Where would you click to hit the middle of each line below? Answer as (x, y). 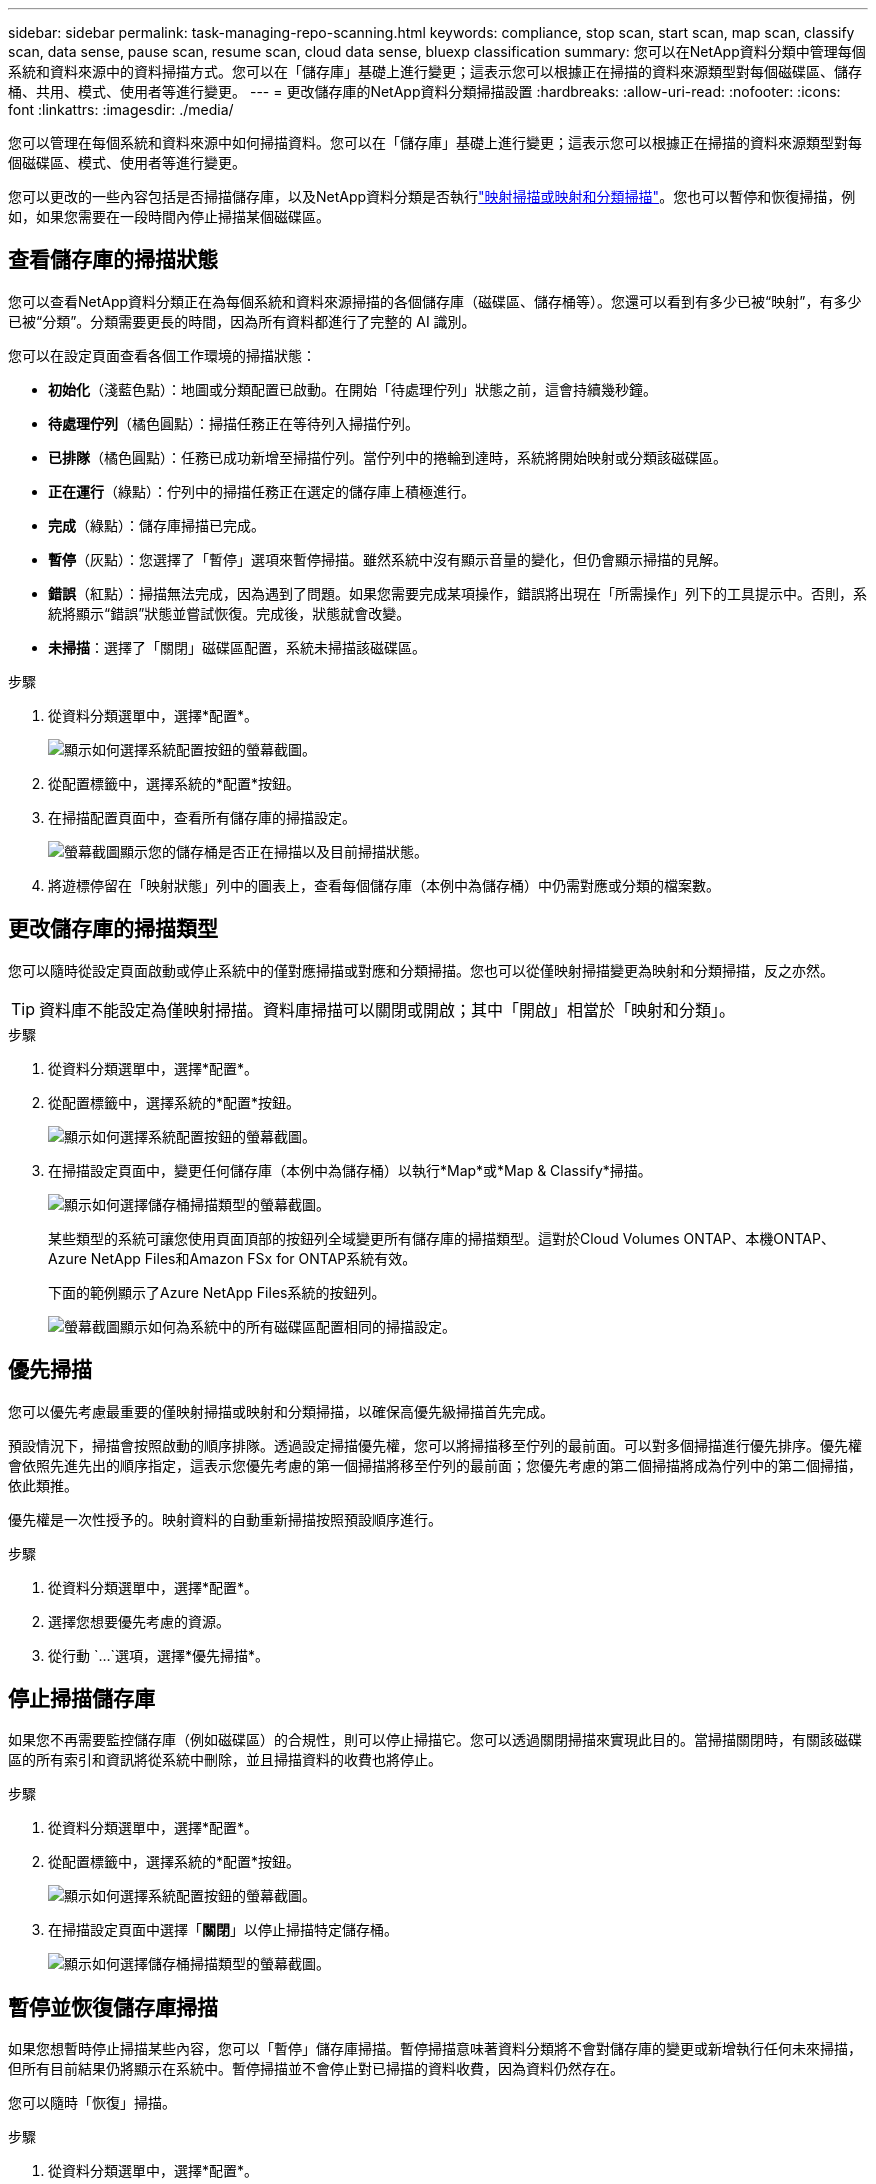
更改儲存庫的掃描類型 (113, 929)
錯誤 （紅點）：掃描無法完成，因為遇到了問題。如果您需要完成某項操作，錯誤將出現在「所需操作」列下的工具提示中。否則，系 (457, 593)
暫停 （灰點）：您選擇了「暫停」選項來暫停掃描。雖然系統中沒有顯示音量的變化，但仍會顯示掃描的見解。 (387, 559)
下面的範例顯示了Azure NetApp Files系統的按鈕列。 (217, 1292)
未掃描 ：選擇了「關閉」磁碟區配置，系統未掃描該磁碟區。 (237, 647)
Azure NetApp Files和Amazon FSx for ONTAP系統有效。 (232, 1258)
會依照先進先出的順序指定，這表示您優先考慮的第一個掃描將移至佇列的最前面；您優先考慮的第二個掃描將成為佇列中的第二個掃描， (435, 1465)
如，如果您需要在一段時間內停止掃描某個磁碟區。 (169, 216)
